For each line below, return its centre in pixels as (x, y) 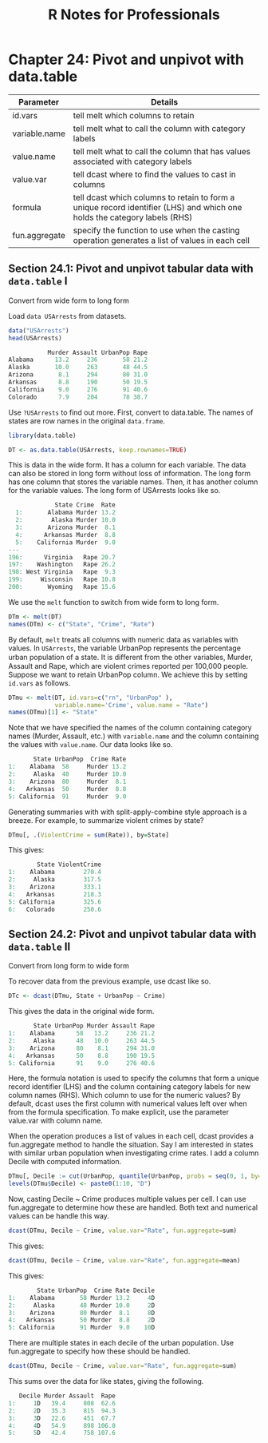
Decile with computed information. (65, 1162)
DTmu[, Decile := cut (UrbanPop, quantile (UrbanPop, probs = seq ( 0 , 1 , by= (135, 1176)
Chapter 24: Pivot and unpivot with (126, 60)
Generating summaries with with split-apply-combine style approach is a (128, 812)
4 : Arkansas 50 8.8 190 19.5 (82, 1055)
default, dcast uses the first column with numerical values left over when (128, 1103)
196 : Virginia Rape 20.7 (62, 557)
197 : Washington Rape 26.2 (62, 565)
